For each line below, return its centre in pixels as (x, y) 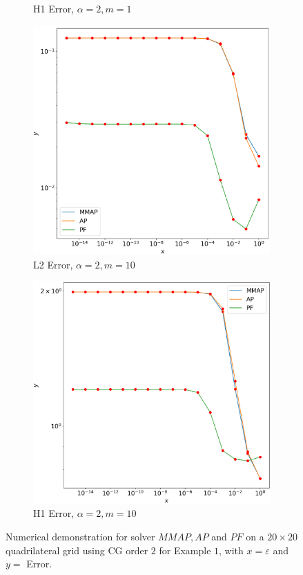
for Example (185, 550)
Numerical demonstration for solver (80, 537)
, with (231, 550)
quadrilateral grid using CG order (77, 550)
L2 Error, (53, 264)
